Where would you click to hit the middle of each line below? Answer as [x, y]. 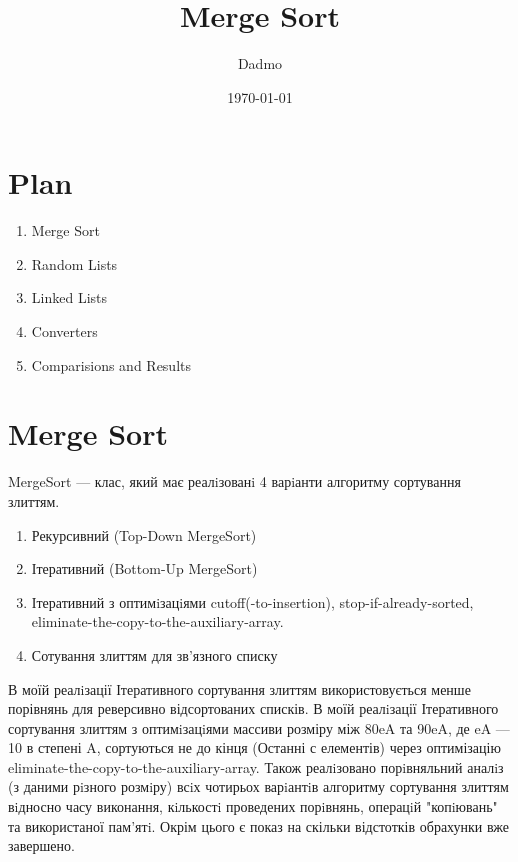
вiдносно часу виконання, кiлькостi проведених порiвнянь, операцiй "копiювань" [253, 806]
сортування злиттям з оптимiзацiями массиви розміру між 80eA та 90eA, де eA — [259, 727]
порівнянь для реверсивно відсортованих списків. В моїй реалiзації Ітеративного [253, 708]
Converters [64, 331]
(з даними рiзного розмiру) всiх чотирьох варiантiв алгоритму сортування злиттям [258, 786]
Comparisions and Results [111, 364]
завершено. [41, 845]
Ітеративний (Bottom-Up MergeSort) [144, 568]
